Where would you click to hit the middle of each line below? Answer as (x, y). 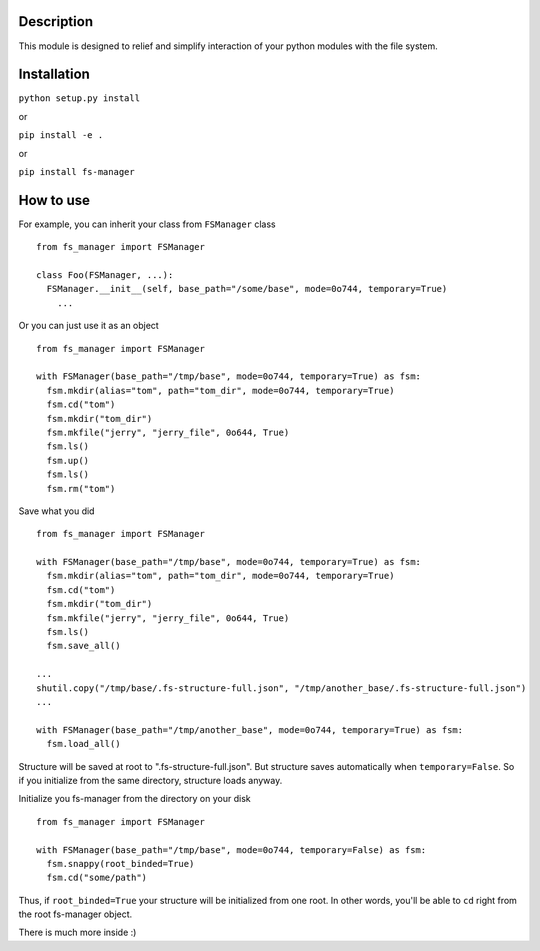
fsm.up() (68, 460)
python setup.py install (79, 98)
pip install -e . (61, 135)
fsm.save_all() (83, 646)
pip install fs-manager (76, 171)
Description (56, 21)
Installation (54, 74)
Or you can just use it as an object (88, 326)
